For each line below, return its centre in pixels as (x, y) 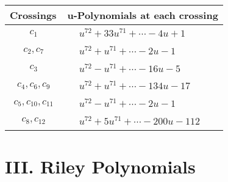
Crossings (33, 15)
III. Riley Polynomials (100, 166)
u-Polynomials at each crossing (143, 15)
